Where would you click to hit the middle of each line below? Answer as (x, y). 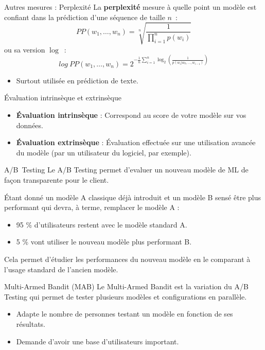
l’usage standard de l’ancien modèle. (61, 269)
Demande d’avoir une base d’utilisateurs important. (98, 341)
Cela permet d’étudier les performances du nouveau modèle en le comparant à (127, 259)
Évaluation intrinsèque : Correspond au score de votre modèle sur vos (131, 115)
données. (30, 125)
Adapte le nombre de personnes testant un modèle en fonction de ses (125, 314)
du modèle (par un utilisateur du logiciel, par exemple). (104, 152)
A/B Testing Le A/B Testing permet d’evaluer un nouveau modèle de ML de (126, 170)
